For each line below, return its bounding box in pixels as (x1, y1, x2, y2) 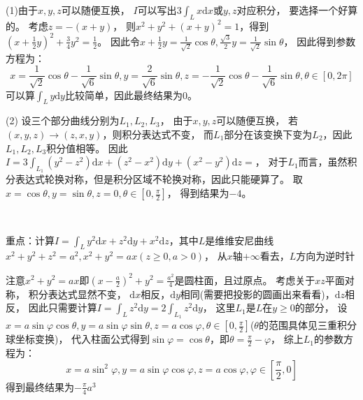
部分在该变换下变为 (224, 127, 313, 142)
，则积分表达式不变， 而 (102, 127, 214, 142)
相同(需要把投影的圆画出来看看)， (180, 286, 335, 301)
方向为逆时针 (296, 249, 355, 263)
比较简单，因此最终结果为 (64, 87, 183, 102)
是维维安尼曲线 (205, 232, 274, 247)
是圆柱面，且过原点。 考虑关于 (174, 272, 315, 287)
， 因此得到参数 (283, 34, 356, 48)
